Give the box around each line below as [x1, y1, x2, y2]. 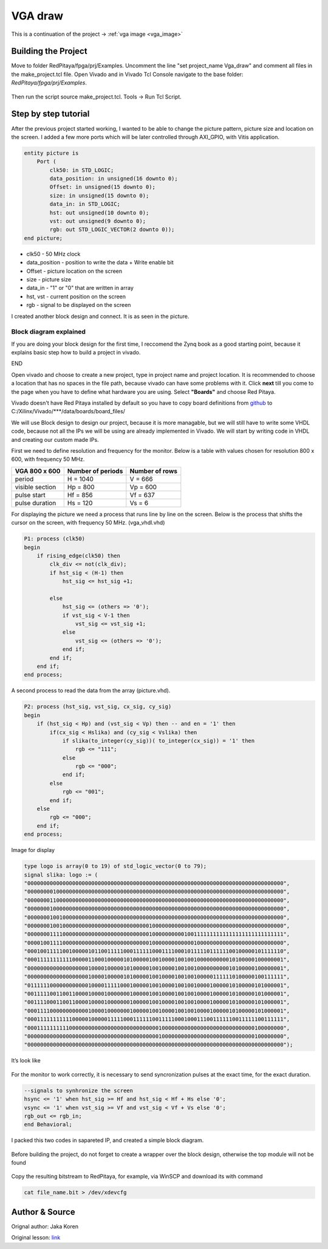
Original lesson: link [11, 1234, 61, 1241]
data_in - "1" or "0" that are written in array [26, 284, 134, 292]
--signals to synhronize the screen [24, 1087, 134, 1094]
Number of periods [67, 467, 123, 475]
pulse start [15, 490, 46, 499]
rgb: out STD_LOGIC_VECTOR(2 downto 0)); [49, 226, 175, 233]
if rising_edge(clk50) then [36, 552, 121, 559]
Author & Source [11, 1206, 75, 1217]
